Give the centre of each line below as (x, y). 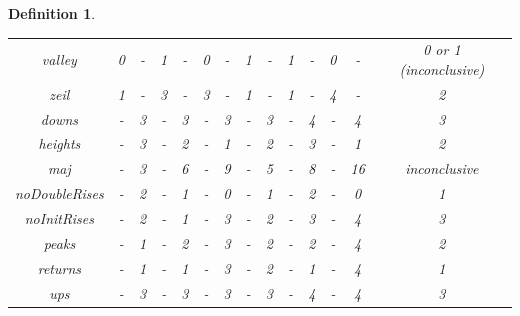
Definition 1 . (52, 13)
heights (59, 143)
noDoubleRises (59, 193)
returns (59, 267)
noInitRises (59, 218)
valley (59, 59)
